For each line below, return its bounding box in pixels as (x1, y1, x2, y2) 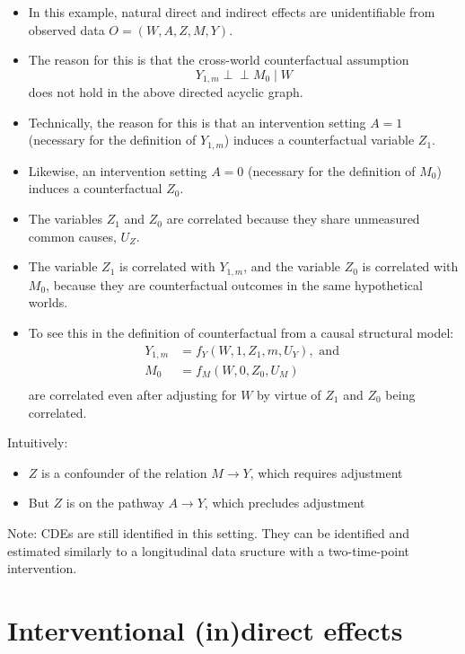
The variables (28, 209, 102, 228)
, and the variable (243, 257, 341, 276)
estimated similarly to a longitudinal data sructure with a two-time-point (7, 541, 409, 560)
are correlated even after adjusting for (28, 385, 237, 404)
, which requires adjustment (250, 463, 403, 482)
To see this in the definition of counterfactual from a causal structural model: (28, 323, 454, 341)
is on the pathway (66, 493, 164, 512)
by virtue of (257, 385, 321, 404)
